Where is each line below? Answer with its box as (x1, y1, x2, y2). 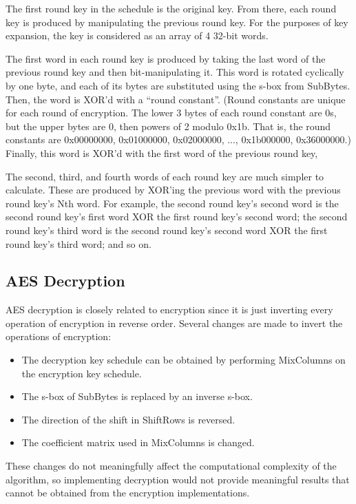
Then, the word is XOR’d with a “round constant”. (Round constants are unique (6, 92, 346, 106)
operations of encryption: (6, 329, 112, 344)
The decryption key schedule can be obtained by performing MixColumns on (21, 353, 346, 367)
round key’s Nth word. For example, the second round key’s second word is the (6, 196, 339, 210)
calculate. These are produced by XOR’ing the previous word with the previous (6, 182, 341, 197)
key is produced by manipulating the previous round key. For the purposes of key (6, 14, 348, 29)
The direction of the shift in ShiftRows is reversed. (21, 412, 235, 426)
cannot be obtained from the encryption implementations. (6, 485, 250, 500)
